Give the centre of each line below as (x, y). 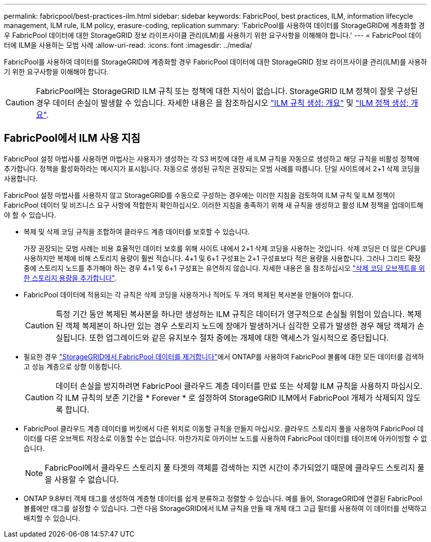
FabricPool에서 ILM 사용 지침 (72, 138)
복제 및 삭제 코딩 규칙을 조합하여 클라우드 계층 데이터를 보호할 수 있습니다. (137, 231)
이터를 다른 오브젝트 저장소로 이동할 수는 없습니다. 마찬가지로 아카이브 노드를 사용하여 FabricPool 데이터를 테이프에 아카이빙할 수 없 (225, 438)
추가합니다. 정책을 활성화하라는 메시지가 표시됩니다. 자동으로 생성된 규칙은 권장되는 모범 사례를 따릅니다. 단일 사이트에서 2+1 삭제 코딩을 (212, 168)
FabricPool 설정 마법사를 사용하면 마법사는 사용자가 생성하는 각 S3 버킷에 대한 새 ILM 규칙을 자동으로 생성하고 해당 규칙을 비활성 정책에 (212, 159)
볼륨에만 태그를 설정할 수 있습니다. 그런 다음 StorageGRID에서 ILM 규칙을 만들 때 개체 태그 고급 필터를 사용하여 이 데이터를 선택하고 (225, 508)
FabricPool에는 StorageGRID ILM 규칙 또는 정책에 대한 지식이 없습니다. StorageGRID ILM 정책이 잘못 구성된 (227, 91)
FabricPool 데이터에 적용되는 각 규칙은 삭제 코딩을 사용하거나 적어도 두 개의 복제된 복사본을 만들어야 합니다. (189, 294)
